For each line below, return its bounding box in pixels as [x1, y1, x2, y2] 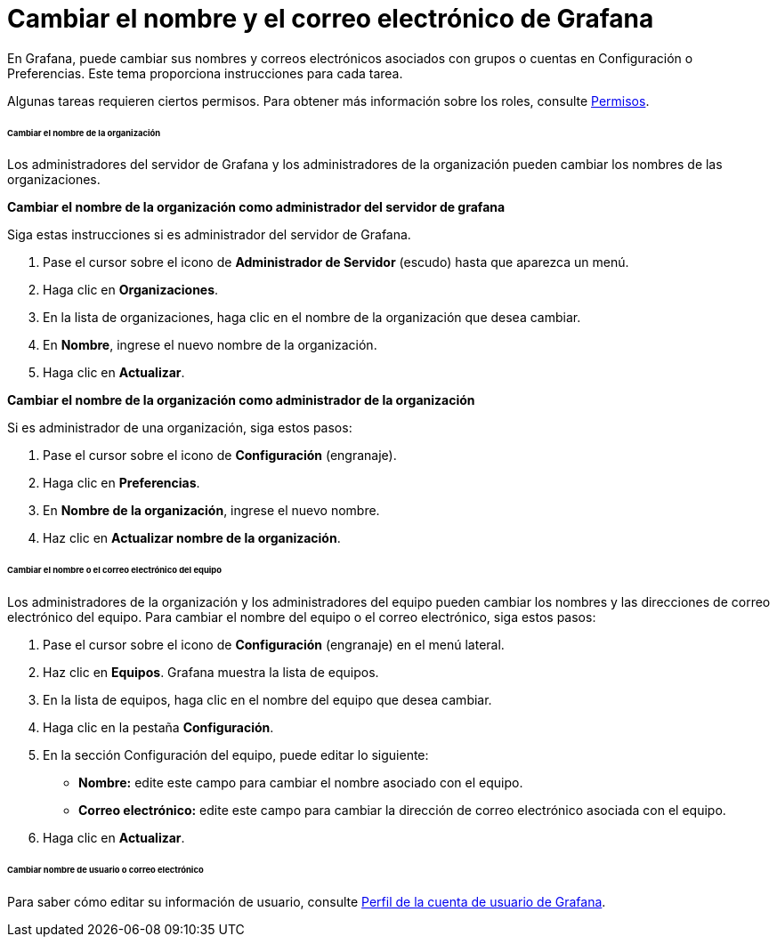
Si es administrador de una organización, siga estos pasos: [7, 420, 352, 436]
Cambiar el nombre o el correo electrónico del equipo [7, 565, 222, 576]
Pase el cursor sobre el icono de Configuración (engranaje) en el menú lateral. [43, 637, 505, 653]
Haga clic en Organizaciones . [43, 282, 219, 298]
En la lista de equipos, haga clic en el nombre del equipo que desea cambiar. [43, 692, 492, 708]
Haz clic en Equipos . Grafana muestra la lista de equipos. [43, 665, 379, 681]
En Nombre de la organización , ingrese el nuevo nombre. [43, 503, 380, 519]
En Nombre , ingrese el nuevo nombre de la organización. [43, 337, 377, 353]
